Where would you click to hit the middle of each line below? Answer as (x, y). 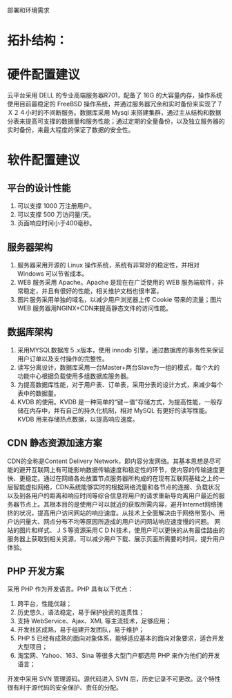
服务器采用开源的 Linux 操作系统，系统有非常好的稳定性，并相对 (108, 265)
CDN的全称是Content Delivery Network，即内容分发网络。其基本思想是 (108, 461)
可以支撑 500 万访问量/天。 (56, 215)
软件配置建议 (44, 160)
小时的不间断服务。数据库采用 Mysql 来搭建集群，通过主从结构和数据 (123, 113)
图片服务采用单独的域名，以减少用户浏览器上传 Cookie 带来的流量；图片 (119, 299)
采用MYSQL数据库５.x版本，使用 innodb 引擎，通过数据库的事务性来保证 (120, 350)
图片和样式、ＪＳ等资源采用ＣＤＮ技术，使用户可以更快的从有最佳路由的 (122, 530)
